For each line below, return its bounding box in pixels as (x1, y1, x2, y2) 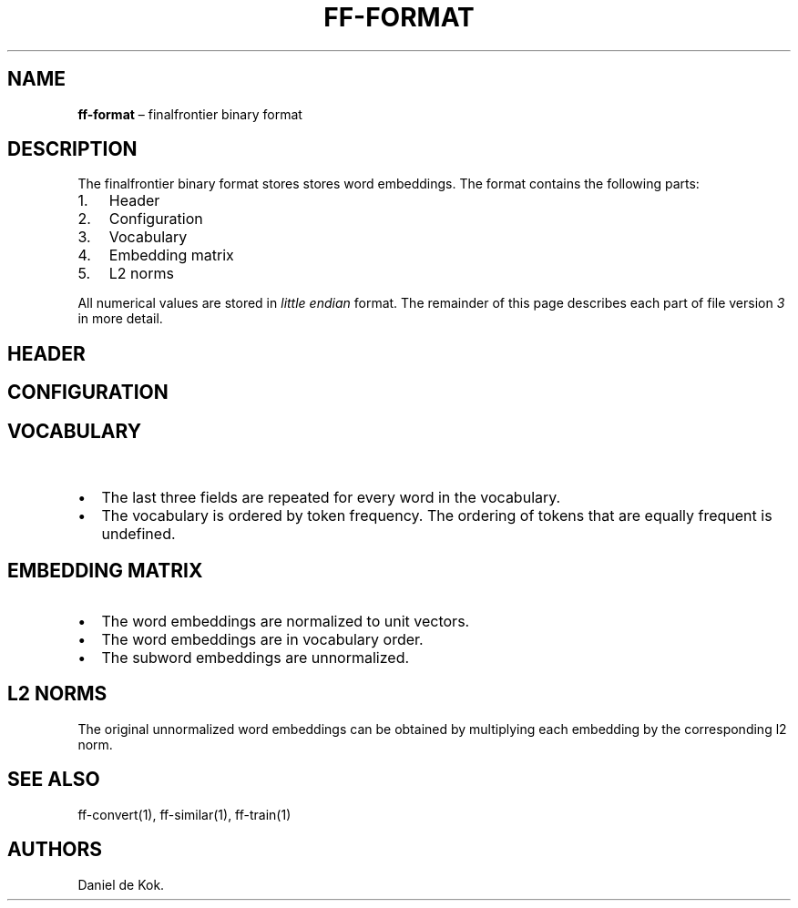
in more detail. (77, 311, 163, 327)
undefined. (101, 525, 176, 544)
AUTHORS (7, 838, 103, 862)
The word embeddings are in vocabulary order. (101, 629, 424, 648)
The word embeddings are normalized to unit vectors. (101, 611, 470, 630)
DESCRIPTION (7, 138, 138, 161)
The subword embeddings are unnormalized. (101, 648, 410, 667)
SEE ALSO (7, 768, 100, 791)
